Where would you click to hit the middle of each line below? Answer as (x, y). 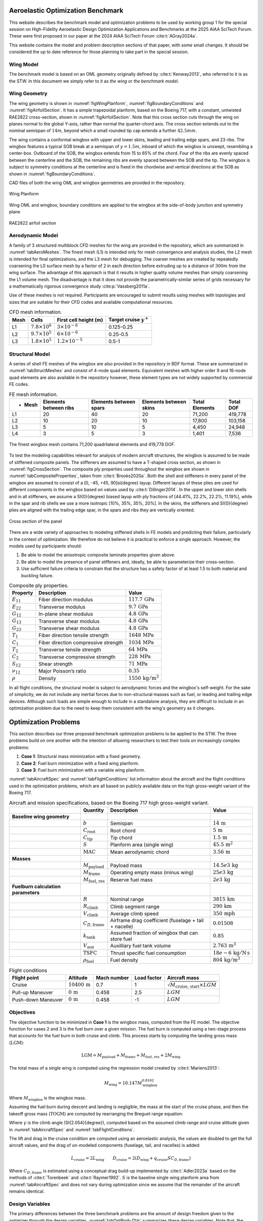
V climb (91, 914)
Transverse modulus (62, 607)
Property (23, 593)
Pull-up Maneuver (32, 992)
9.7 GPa (138, 607)
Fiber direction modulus (66, 600)
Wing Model (24, 64)
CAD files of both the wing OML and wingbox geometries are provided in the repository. (97, 183)
